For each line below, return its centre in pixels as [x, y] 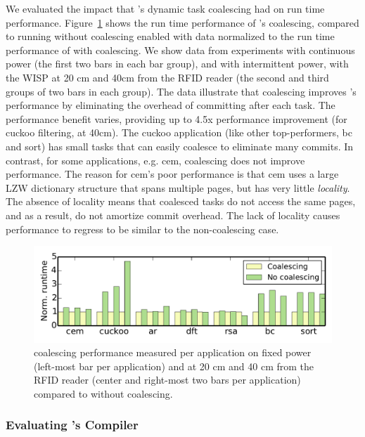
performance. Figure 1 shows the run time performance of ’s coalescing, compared [182, 22]
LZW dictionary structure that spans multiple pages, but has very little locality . [178, 187]
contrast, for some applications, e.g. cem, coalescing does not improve [155, 160]
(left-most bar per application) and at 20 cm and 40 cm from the [174, 366]
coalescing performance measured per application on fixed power [173, 352]
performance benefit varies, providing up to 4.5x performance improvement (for [177, 118]
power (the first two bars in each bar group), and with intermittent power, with [177, 64]
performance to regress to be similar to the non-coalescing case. [142, 229]
